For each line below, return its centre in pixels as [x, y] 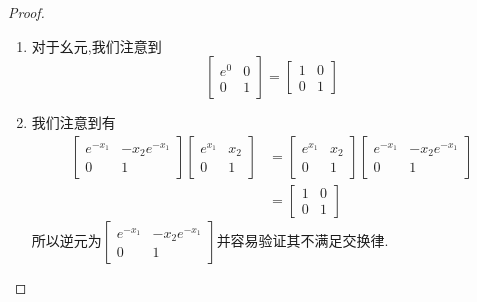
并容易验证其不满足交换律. [302, 239]
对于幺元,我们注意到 [96, 45]
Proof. [26, 12]
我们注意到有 [73, 122]
